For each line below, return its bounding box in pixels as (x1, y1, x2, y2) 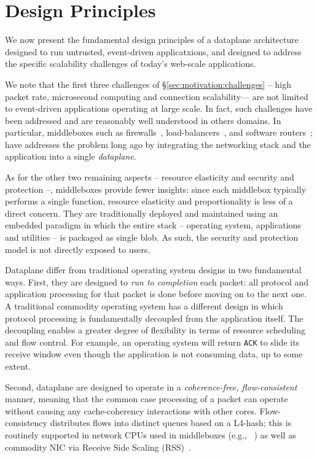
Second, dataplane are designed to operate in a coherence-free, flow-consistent (5, 380, 297, 393)
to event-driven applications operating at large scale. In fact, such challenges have (5, 102, 313, 115)
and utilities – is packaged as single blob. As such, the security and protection (5, 231, 299, 244)
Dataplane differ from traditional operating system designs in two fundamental (5, 263, 302, 276)
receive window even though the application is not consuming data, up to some (5, 347, 303, 360)
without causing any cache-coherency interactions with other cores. (5, 404, 257, 417)
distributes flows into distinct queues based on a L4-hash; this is (50, 416, 292, 429)
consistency (5, 416, 47, 429)
